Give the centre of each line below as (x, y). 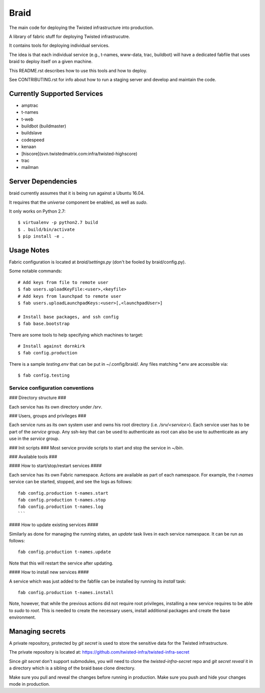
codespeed (33, 140)
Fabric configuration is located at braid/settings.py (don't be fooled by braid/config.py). (97, 262)
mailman (30, 167)
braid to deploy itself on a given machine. (51, 62)
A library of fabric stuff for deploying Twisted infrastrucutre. (69, 36)
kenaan (29, 147)
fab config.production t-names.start (63, 493)
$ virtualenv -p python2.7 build (58, 222)
